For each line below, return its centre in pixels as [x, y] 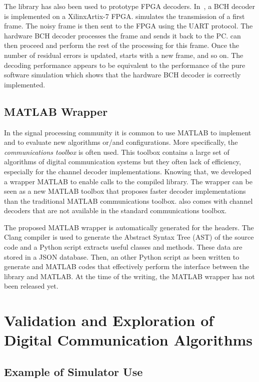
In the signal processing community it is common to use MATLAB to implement [128, 132]
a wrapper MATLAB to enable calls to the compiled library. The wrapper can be [128, 181]
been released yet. [31, 286]
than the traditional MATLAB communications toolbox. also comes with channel [128, 200]
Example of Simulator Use [73, 372]
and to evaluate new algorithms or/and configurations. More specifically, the [121, 142]
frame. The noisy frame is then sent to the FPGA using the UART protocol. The [128, 26]
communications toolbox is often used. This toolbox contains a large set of [117, 152]
